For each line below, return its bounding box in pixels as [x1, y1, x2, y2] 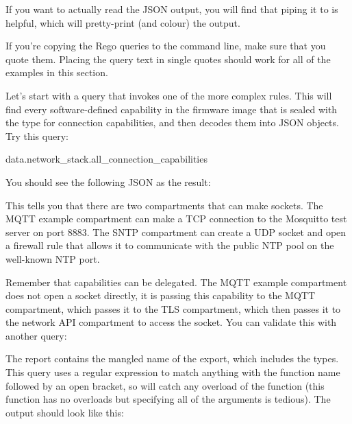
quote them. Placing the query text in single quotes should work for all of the [5, 51, 331, 66]
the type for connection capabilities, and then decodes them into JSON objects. [5, 115, 339, 130]
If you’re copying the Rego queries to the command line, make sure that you [5, 38, 326, 53]
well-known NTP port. [5, 251, 100, 266]
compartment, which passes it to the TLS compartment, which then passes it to [5, 301, 341, 316]
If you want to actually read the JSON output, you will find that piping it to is [5, 2, 338, 16]
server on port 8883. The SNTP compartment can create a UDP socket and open [5, 224, 347, 239]
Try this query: [5, 128, 68, 143]
